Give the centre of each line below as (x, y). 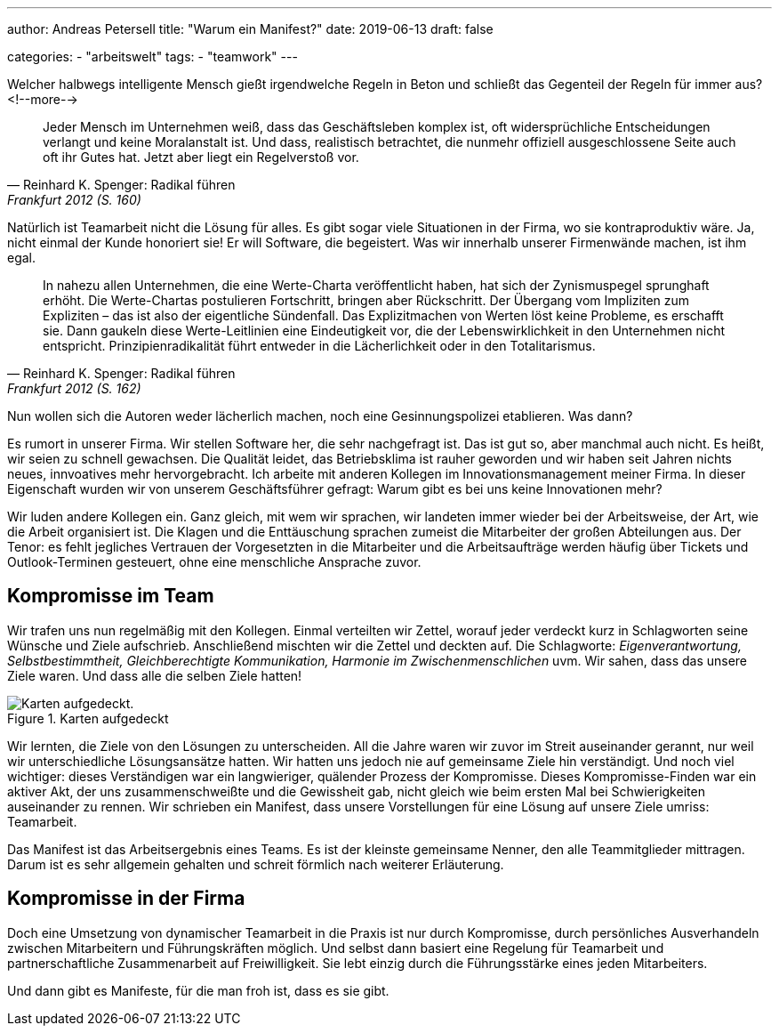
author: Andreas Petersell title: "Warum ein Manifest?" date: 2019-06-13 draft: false (250, 29)
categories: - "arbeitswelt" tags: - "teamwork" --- (153, 56)
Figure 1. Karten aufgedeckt (88, 718)
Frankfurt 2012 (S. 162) (74, 388)
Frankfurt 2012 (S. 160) (74, 200)
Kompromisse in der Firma (126, 899)
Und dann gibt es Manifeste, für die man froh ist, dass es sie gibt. (198, 990)
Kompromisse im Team (111, 596)
